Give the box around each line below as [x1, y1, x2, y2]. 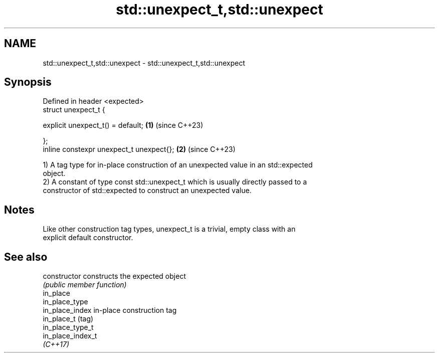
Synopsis [4, 76, 52, 89]
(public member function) [43, 280, 127, 289]
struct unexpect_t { [43, 105, 105, 114]
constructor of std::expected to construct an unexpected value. [43, 186, 252, 195]
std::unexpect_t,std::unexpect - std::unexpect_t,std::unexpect [43, 58, 245, 67]
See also [4, 250, 48, 263]
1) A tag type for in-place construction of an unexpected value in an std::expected [43, 160, 313, 169]
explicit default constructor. [43, 233, 133, 242]
